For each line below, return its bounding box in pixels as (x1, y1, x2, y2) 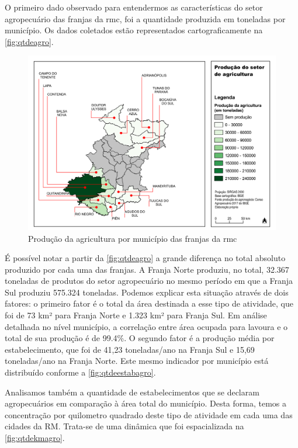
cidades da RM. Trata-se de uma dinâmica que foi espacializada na (5, 420, 244, 432)
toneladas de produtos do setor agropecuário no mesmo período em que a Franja (5, 275, 293, 287)
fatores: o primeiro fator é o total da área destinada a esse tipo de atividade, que (5, 297, 293, 310)
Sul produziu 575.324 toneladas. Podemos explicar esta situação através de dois (5, 286, 289, 298)
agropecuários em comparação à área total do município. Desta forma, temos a (5, 397, 287, 409)
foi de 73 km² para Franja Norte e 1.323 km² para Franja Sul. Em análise (5, 309, 267, 321)
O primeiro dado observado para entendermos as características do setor (5, 1, 263, 13)
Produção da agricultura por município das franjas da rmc (28, 232, 237, 244)
